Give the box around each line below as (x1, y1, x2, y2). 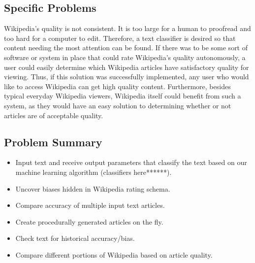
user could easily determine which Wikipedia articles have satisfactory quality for (4, 62, 249, 72)
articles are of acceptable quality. (4, 110, 103, 120)
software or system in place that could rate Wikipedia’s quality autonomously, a (4, 52, 246, 62)
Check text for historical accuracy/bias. (15, 233, 135, 243)
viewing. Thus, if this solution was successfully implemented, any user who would (4, 71, 249, 82)
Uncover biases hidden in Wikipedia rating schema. (15, 183, 170, 194)
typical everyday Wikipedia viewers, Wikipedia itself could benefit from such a (4, 91, 241, 101)
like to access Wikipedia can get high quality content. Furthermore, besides (4, 81, 231, 91)
